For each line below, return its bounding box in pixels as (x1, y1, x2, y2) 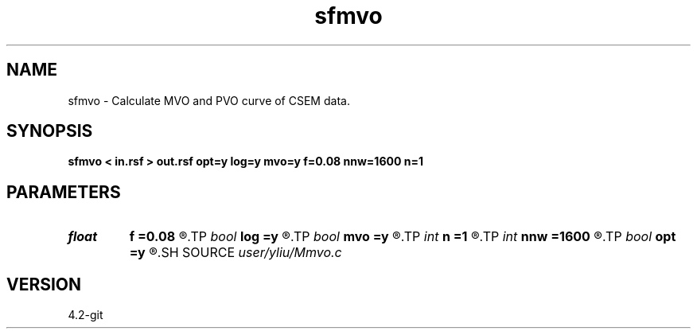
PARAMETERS (6, 181, 121, 202)
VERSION (6, 274, 82, 294)
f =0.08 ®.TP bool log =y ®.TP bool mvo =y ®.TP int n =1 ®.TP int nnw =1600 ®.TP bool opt (129, 228, 676, 245)
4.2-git (68, 308, 103, 322)
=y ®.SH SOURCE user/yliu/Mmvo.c (129, 244, 342, 261)
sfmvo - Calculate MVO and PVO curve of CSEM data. (68, 93, 350, 107)
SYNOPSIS (6, 121, 93, 142)
